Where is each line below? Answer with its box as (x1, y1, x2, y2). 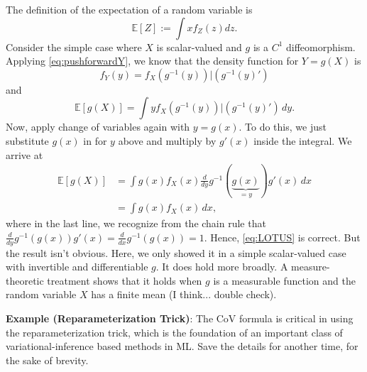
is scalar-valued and (156, 39, 242, 54)
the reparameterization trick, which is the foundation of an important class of (6, 324, 343, 339)
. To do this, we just (239, 119, 327, 134)
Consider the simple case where (6, 39, 142, 54)
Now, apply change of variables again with (6, 119, 190, 134)
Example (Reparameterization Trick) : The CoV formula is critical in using (6, 310, 354, 325)
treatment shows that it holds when (47, 273, 202, 288)
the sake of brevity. (6, 352, 89, 367)
